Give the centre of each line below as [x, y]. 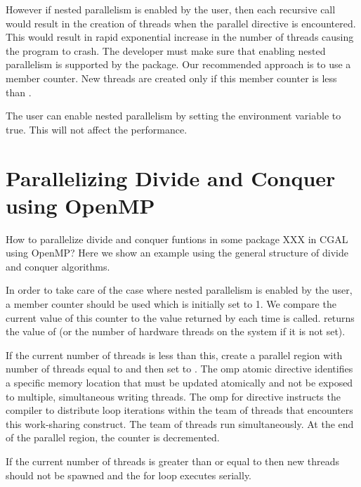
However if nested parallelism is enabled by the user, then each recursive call [171, 9]
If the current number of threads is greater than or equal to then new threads [172, 461]
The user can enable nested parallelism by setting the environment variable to [173, 116]
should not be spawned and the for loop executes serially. [129, 475]
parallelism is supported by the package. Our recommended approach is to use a [178, 64]
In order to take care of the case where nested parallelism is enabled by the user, [179, 290]
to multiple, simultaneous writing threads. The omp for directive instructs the [173, 396]
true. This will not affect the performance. [97, 129]
